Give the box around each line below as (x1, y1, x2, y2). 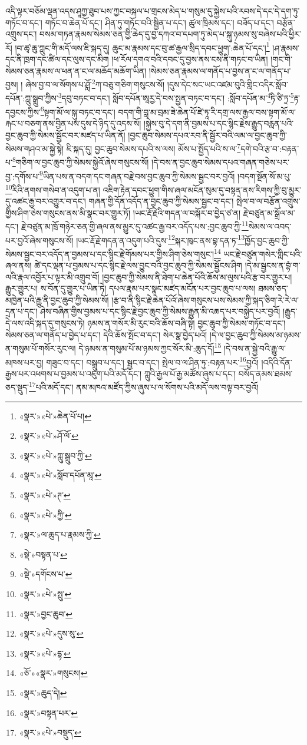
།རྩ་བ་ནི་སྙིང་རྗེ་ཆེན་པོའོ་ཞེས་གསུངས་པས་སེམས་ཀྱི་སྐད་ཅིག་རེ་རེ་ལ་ (111, 293, 299, 306)
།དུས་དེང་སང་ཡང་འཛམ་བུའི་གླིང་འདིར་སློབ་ (167, 78, 289, 90)
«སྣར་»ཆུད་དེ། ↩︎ (19, 686, 67, 698)
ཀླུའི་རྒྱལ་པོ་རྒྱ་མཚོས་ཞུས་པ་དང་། (144, 367, 236, 379)
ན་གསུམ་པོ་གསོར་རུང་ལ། (5, 342, 76, 354)
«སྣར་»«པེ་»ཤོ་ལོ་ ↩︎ (19, 429, 78, 442)
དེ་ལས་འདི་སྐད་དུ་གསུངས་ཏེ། (5, 317, 85, 329)
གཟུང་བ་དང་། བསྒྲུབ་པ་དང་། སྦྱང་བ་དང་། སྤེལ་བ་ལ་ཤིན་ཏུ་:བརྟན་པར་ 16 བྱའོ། (46, 354, 259, 368)
